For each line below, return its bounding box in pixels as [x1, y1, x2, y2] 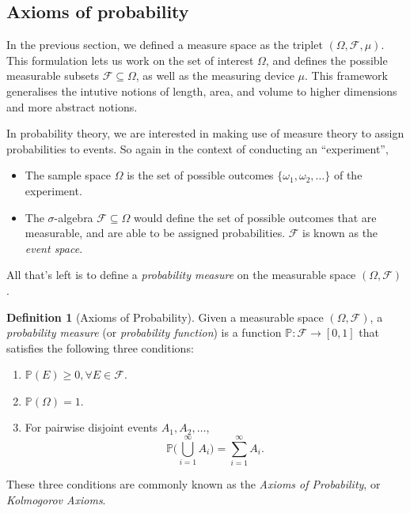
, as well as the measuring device [135, 67, 294, 84]
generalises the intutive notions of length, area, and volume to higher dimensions [6, 82, 397, 99]
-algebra [54, 209, 93, 225]
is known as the [302, 224, 378, 241]
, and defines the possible [265, 51, 388, 68]
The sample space [25, 167, 112, 183]
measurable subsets [6, 67, 99, 84]
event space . [25, 240, 83, 256]
